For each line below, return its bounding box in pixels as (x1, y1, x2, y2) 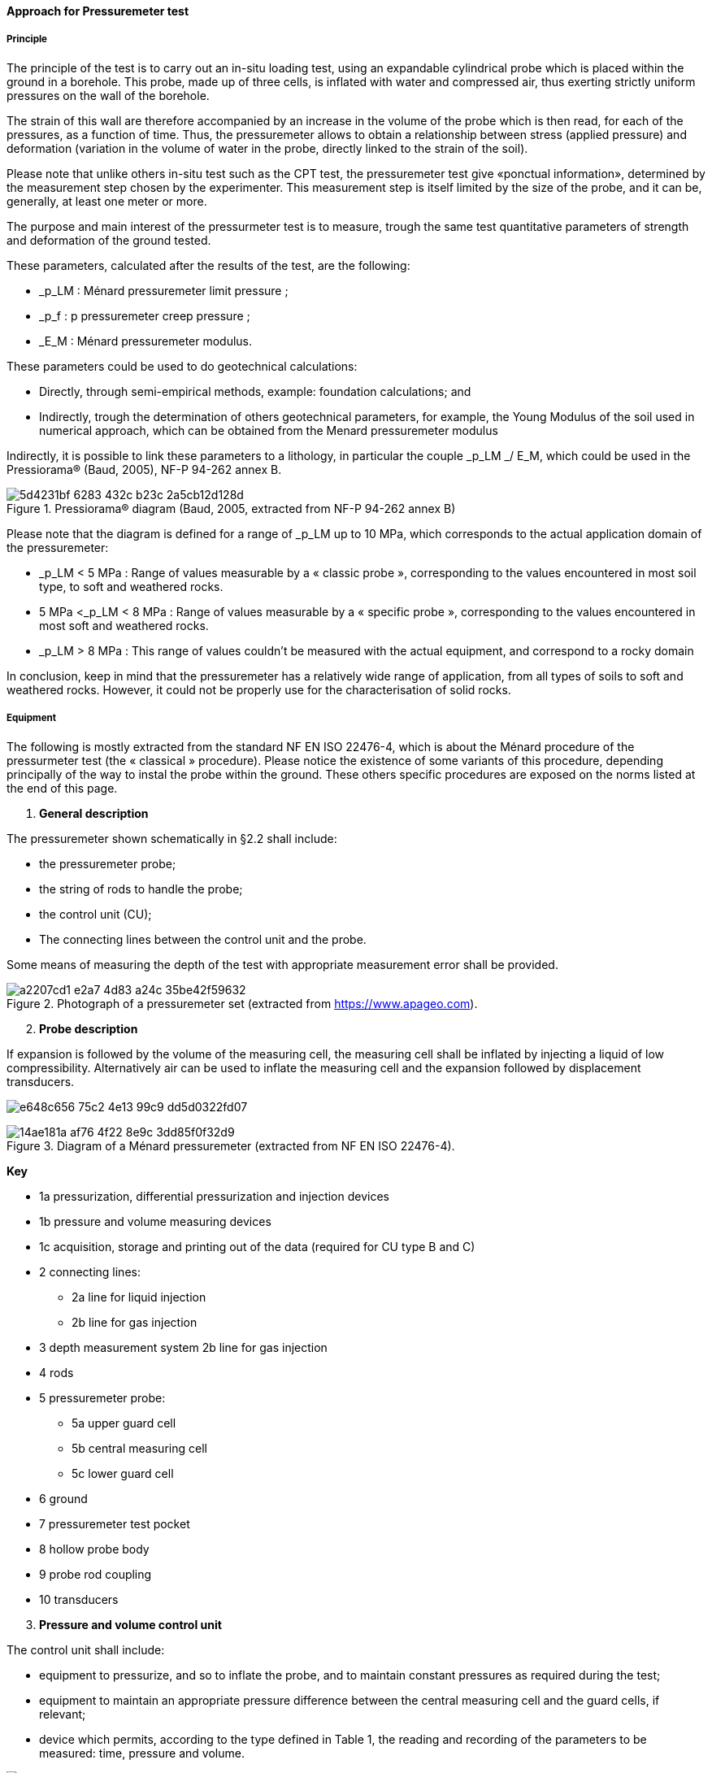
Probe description (39, 1021, 138, 1036)
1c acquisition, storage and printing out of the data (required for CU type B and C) (39, 1239, 475, 1254)
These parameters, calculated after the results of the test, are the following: (7, 258, 410, 272)
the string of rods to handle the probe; (39, 881, 243, 896)
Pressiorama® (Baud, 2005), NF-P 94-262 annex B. (7, 462, 282, 476)
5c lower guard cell (72, 1466, 174, 1480)
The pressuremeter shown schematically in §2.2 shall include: (7, 831, 337, 845)
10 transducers (39, 1592, 119, 1606)
